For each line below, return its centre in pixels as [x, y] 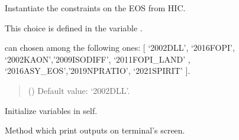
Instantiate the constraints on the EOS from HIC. [95, 8]
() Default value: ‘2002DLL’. [79, 90]
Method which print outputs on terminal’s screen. [95, 130]
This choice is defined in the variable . [74, 27]
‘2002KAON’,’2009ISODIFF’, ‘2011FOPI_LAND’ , [98, 59]
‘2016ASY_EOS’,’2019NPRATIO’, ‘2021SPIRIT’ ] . [98, 71]
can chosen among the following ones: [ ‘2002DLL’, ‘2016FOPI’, [120, 48]
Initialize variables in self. [51, 110]
